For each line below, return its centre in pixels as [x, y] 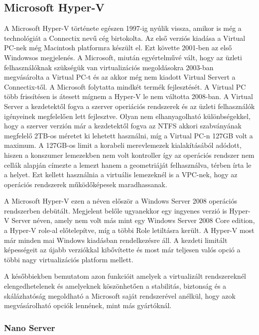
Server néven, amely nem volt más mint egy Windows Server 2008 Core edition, [133, 220]
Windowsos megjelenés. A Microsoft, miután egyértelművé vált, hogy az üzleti [123, 57]
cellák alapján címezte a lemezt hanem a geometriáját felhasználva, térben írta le [128, 165]
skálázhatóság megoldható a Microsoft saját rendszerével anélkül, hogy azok [120, 295]
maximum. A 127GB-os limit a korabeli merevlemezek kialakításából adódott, [123, 145]
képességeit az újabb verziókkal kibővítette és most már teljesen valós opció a [122, 250]
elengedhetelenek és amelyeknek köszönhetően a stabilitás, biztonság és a [115, 286]
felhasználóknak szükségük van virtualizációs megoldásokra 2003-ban [109, 67]
